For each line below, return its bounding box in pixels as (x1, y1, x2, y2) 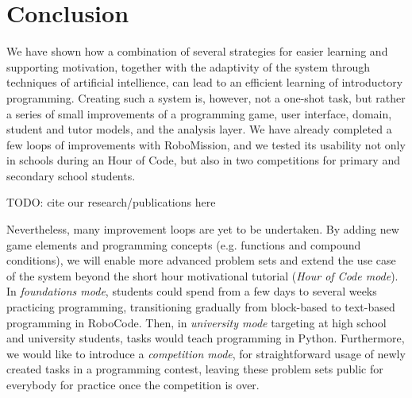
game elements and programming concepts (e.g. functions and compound (6, 236, 361, 253)
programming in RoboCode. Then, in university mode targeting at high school (6, 314, 387, 330)
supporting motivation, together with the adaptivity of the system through (6, 58, 371, 75)
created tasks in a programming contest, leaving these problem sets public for (6, 361, 383, 377)
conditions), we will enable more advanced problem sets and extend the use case (6, 252, 396, 269)
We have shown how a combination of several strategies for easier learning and (6, 43, 388, 60)
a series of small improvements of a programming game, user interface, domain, (6, 105, 392, 122)
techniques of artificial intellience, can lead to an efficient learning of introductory (6, 74, 403, 91)
